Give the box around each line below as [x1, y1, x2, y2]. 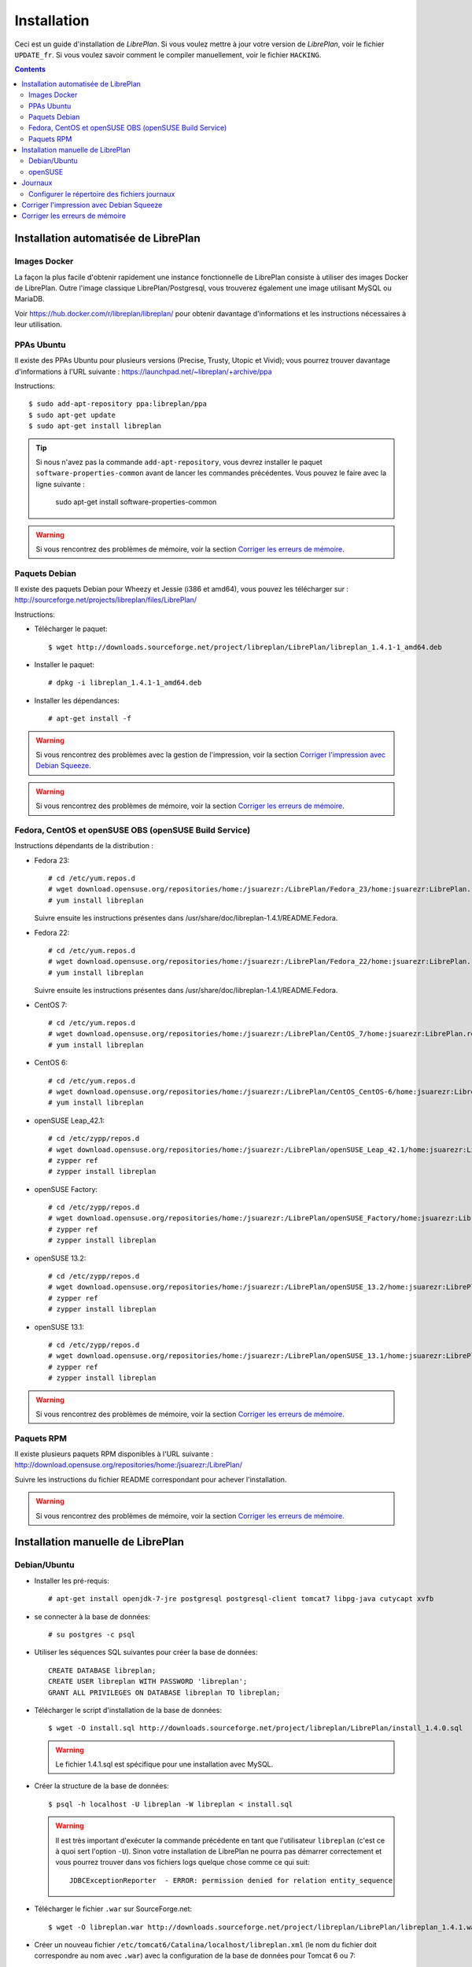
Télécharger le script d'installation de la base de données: [34, 1705, 222, 1714]
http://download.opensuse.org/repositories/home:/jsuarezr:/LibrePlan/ [14, 1460, 243, 1470]
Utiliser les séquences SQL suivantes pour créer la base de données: [34, 1648, 258, 1657]
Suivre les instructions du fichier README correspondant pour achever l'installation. [14, 1474, 287, 1484]
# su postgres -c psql [48, 1629, 136, 1639]
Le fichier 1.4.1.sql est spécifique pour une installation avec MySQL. [55, 1759, 274, 1770]
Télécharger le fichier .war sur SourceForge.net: [34, 1904, 193, 1913]
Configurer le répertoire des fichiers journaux [28, 189, 175, 198]
